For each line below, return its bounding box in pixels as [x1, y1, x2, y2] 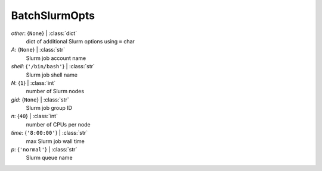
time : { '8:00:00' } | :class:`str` [11, 129, 88, 137]
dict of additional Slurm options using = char [26, 37, 135, 45]
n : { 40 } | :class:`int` [11, 113, 58, 120]
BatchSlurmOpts [11, 9, 95, 22]
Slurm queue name [26, 154, 73, 161]
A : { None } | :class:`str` [11, 46, 66, 53]
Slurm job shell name [26, 71, 78, 78]
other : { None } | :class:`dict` [11, 30, 78, 37]
